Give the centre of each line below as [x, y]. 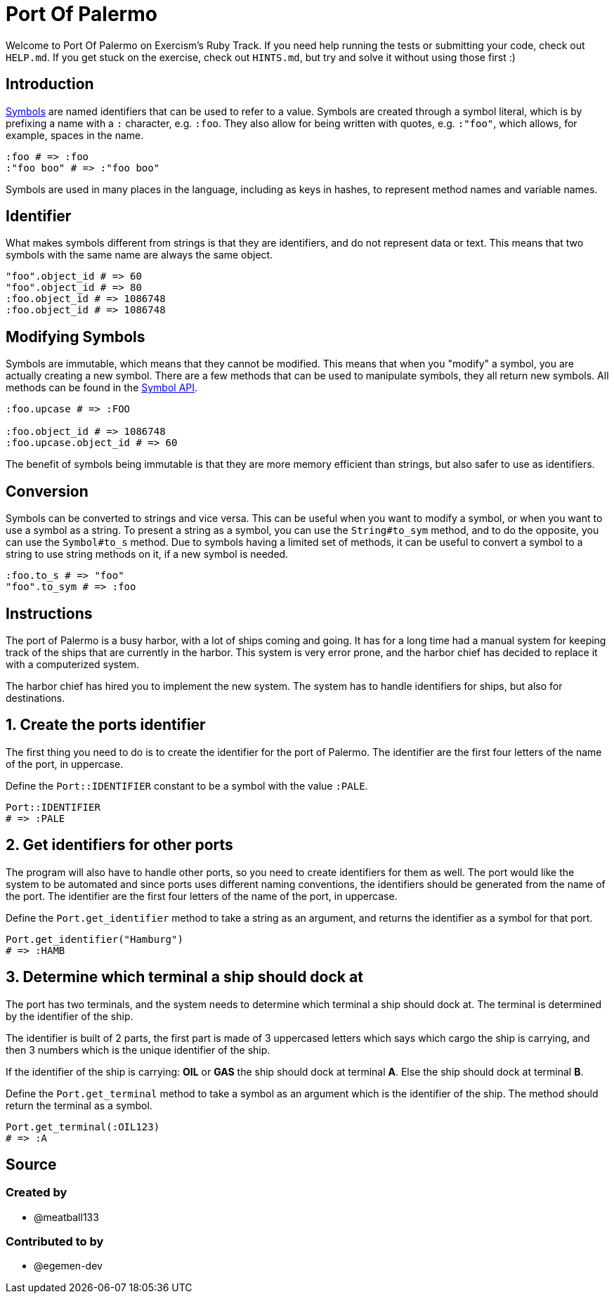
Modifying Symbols [76, 337]
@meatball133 [66, 1217]
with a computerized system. [73, 664]
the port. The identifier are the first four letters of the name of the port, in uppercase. [202, 896]
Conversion [47, 491]
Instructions [49, 613]
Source [31, 1164]
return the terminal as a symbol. [79, 1105]
